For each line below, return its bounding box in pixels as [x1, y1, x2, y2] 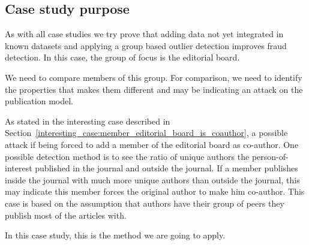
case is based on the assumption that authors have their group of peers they [5, 196, 284, 209]
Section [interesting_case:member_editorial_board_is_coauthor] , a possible [5, 126, 288, 139]
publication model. [5, 95, 73, 107]
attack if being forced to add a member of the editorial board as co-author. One [5, 138, 299, 150]
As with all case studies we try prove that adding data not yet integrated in [5, 28, 284, 40]
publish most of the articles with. [5, 208, 127, 221]
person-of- [251, 150, 289, 162]
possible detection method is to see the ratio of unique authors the [5, 150, 250, 162]
